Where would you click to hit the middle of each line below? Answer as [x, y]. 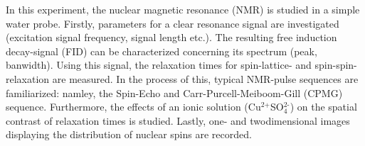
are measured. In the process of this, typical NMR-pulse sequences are [205, 78]
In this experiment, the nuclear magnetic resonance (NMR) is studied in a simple [183, 9]
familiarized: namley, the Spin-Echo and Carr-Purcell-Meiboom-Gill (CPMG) [174, 92]
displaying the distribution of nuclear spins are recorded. [129, 134]
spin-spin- [336, 65]
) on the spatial [323, 107]
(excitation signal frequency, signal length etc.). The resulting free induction [171, 37]
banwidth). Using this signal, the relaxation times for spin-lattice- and [159, 65]
